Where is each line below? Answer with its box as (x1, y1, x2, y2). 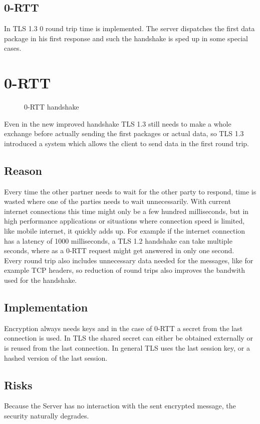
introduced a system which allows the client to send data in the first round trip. (4, 138, 249, 148)
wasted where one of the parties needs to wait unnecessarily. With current (4, 196, 231, 206)
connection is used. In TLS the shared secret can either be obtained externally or (4, 333, 253, 343)
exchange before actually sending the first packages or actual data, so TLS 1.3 (4, 128, 244, 139)
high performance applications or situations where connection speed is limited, (4, 216, 245, 226)
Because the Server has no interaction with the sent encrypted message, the (4, 400, 236, 411)
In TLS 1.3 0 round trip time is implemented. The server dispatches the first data (4, 23, 255, 34)
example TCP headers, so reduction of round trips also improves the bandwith (4, 265, 245, 275)
